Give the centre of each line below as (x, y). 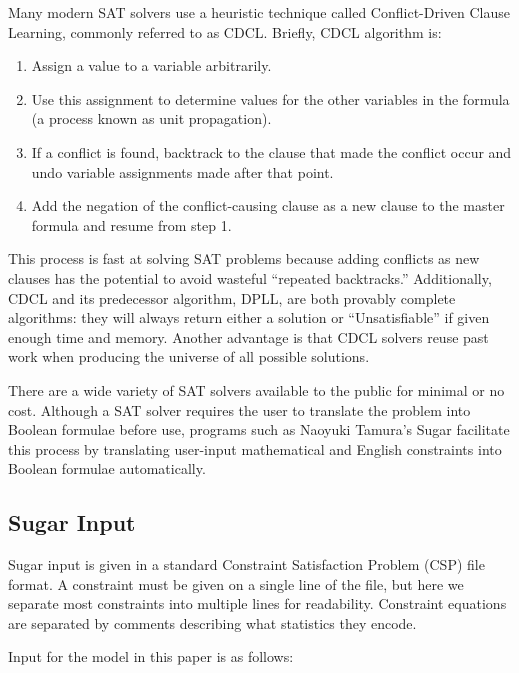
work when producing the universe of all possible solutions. (189, 356)
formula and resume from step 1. (131, 224)
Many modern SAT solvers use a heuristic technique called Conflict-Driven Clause (259, 12)
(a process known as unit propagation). (151, 118)
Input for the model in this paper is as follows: (151, 656)
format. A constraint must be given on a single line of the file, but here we (236, 583)
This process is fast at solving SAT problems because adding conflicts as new (244, 258)
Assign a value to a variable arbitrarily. (151, 65)
